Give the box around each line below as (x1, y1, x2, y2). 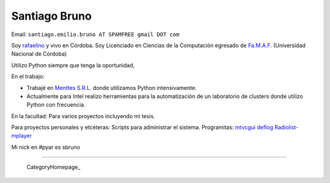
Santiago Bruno (11, 9, 92, 23)
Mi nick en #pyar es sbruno (11, 143, 81, 151)
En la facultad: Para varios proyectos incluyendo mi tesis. (11, 112, 155, 119)
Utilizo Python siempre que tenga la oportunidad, (11, 61, 135, 69)
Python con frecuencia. (26, 101, 86, 108)
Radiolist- (274, 124, 299, 131)
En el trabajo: (11, 73, 45, 80)
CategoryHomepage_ (26, 163, 81, 171)
